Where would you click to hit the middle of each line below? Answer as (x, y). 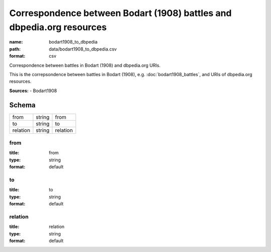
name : (16, 42)
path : (15, 49)
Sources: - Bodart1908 (33, 91)
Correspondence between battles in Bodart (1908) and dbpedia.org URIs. (85, 65)
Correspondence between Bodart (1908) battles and (120, 13)
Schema (23, 105)
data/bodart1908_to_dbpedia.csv (83, 49)
